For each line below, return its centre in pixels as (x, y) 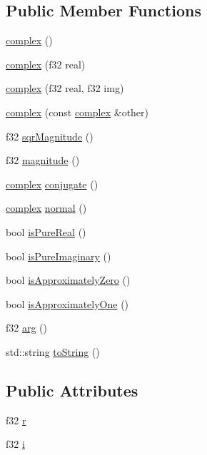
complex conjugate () (52, 184)
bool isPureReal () (46, 231)
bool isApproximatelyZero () (68, 280)
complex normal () (46, 208)
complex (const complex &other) (77, 112)
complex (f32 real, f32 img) (65, 88)
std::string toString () (53, 351)
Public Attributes (72, 390)
